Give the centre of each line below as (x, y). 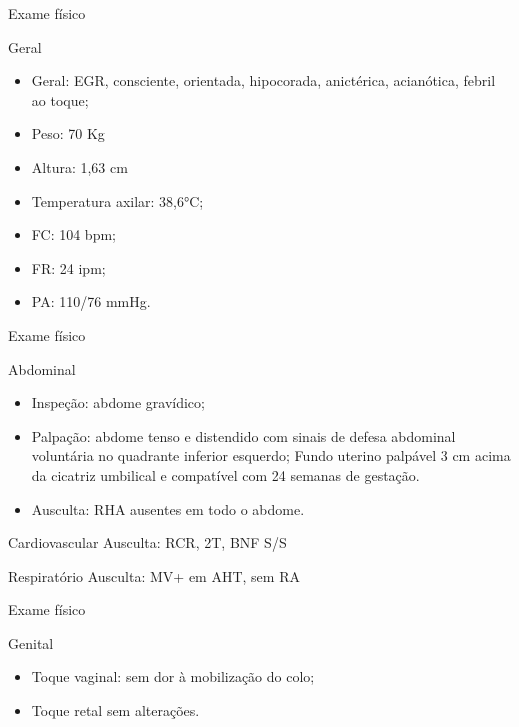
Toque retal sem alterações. (115, 710)
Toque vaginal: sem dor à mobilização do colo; (173, 676)
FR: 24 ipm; (68, 267)
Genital (31, 642)
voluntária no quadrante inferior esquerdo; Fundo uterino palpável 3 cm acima (271, 455)
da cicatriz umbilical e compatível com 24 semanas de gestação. (225, 474)
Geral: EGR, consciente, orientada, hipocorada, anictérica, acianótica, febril (263, 80)
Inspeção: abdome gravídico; (118, 402)
